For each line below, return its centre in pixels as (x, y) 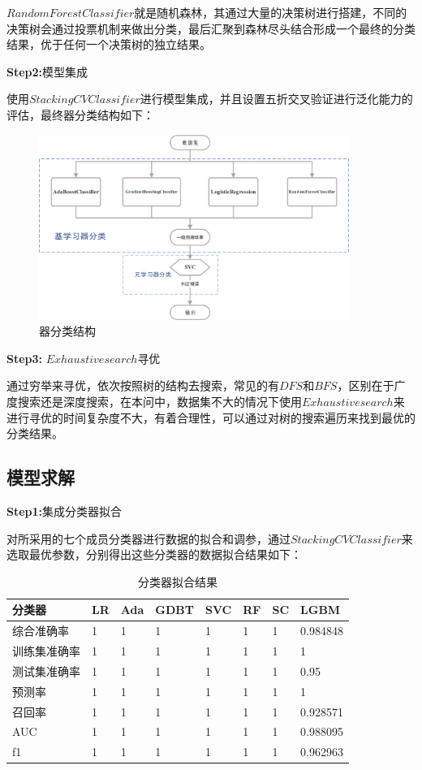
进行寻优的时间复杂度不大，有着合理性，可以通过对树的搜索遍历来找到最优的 (211, 417)
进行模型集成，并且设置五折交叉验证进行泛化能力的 (276, 99)
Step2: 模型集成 (47, 71)
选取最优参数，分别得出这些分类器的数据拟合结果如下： (154, 554)
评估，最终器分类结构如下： (80, 114)
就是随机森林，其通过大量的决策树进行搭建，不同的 (271, 12)
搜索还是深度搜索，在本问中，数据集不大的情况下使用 (159, 401)
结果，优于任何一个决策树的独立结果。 (109, 44)
